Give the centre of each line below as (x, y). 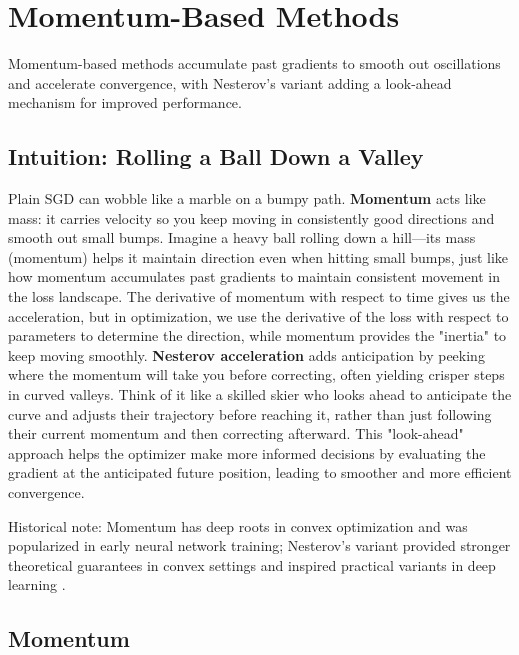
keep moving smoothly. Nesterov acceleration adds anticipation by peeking (246, 354)
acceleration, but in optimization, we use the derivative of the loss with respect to (258, 315)
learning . (37, 584)
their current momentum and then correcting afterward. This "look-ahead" (236, 433)
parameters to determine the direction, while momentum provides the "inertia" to (257, 335)
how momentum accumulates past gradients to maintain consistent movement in (254, 276)
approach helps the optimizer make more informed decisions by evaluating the (247, 452)
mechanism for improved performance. (125, 102)
